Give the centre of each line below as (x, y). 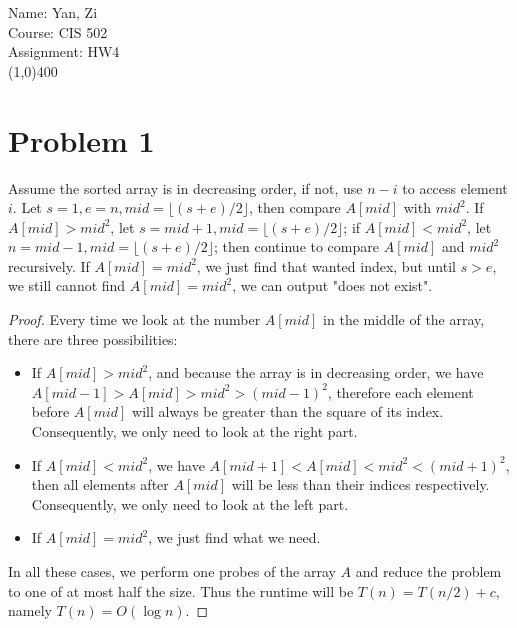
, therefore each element (400, 391)
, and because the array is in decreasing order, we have (316, 372)
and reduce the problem (428, 571)
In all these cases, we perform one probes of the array (172, 571)
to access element (455, 187)
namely (30, 610)
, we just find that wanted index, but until (326, 265)
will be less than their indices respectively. (360, 484)
